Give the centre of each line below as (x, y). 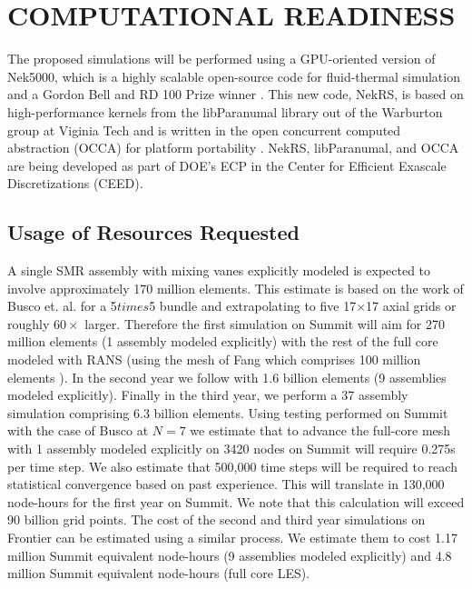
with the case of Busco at (78, 430)
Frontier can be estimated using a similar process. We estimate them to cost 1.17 (232, 537)
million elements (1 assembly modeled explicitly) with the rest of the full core (223, 341)
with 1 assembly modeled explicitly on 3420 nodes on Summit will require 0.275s (231, 449)
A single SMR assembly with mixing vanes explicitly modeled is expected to (219, 270)
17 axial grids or (411, 306)
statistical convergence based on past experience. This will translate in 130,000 (226, 484)
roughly (29, 323)
